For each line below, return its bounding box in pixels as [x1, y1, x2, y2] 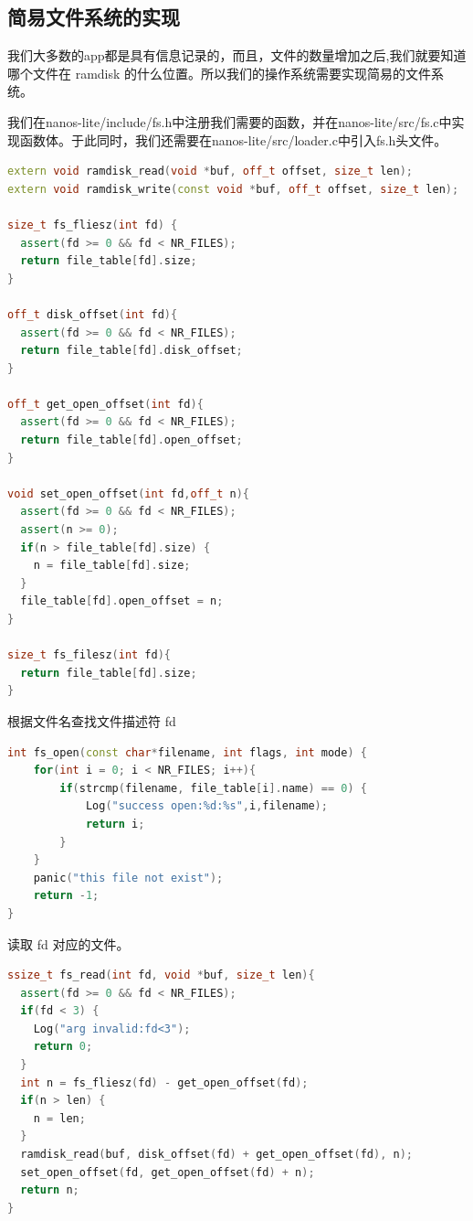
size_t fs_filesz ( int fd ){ [7, 648, 172, 662]
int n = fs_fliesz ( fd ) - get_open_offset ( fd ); [20, 1076, 309, 1089]
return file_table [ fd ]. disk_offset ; [20, 344, 243, 358]
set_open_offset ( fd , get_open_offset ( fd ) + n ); [20, 1165, 315, 1179]
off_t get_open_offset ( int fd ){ [7, 397, 204, 411]
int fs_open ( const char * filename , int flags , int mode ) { [7, 745, 367, 759]
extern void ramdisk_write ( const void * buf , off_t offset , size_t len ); [7, 182, 459, 196]
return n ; [20, 1184, 79, 1197]
